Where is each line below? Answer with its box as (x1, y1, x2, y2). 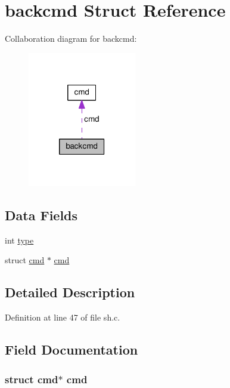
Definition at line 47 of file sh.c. (5, 311, 120, 324)
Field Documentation (5, 340, 138, 359)
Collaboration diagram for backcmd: (5, 32, 137, 45)
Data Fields (5, 206, 78, 224)
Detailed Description (5, 283, 135, 301)
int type (5, 233, 34, 246)
